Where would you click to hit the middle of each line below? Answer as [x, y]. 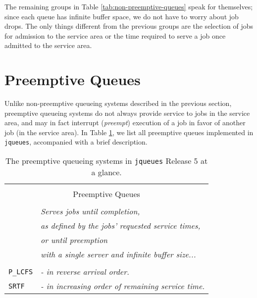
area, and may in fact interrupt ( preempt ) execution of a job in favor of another [125, 123]
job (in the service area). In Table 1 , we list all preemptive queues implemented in [129, 132]
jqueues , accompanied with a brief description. [76, 142]
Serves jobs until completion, [90, 211]
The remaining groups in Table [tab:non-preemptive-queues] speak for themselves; [129, 6]
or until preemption [74, 240]
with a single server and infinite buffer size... [118, 254]
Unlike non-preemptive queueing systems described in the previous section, [118, 103]
